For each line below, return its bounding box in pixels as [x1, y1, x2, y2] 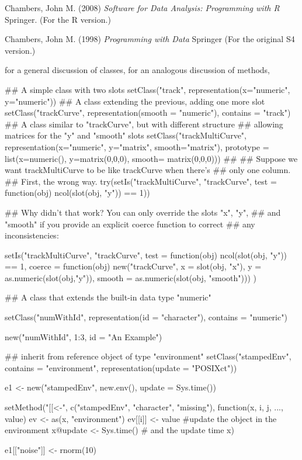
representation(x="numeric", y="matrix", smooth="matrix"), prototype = [5, 140, 269, 153]
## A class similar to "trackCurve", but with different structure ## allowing [5, 117, 283, 130]
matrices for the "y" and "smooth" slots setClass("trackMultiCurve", [5, 129, 247, 141]
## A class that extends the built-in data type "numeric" [5, 291, 211, 303]
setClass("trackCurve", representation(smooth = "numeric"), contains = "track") [5, 106, 291, 119]
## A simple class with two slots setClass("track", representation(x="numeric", [5, 83, 290, 95]
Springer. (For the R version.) [5, 13, 111, 25]
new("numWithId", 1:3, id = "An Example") [5, 330, 162, 343]
